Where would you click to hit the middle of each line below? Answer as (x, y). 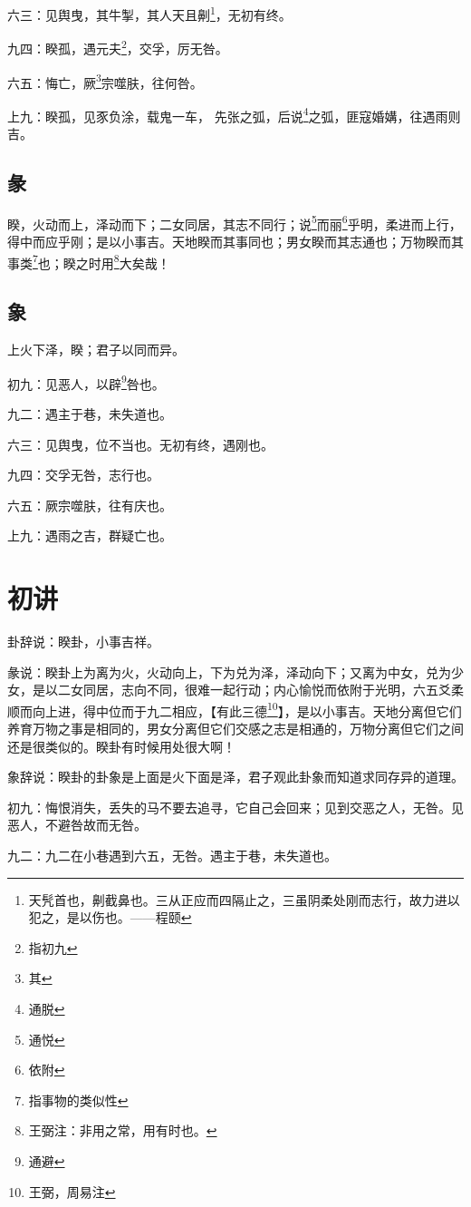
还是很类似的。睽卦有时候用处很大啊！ (121, 746)
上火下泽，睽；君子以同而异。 (96, 350)
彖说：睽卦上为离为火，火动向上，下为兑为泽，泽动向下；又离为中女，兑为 (229, 672)
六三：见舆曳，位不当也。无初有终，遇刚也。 (140, 444)
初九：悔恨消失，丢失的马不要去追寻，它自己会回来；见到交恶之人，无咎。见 (235, 807)
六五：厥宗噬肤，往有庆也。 (90, 505)
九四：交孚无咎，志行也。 (83, 475)
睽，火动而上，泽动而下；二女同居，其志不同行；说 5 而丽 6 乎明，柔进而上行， (235, 222)
